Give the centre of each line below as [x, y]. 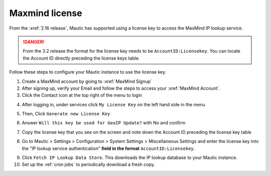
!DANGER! [34, 42]
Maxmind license [46, 13]
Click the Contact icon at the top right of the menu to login [82, 95]
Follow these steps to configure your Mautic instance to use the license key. [88, 72]
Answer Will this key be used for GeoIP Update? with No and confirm [104, 123]
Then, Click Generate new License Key [66, 114]
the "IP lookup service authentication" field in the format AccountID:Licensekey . [108, 148]
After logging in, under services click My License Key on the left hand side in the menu [113, 104]
